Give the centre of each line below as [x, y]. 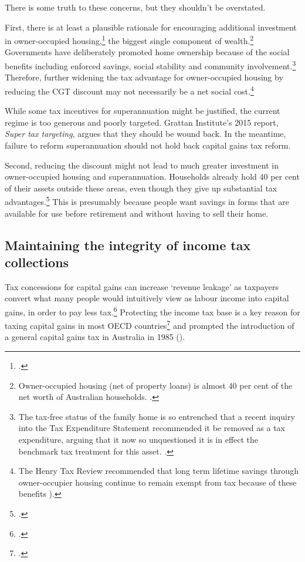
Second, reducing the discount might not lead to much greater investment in [142, 165]
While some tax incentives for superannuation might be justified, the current [143, 111]
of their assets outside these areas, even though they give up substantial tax [141, 188]
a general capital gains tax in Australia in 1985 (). [95, 337]
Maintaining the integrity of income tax [128, 245]
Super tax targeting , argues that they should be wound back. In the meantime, [145, 134]
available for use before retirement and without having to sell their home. [137, 213]
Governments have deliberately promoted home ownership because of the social [147, 52]
